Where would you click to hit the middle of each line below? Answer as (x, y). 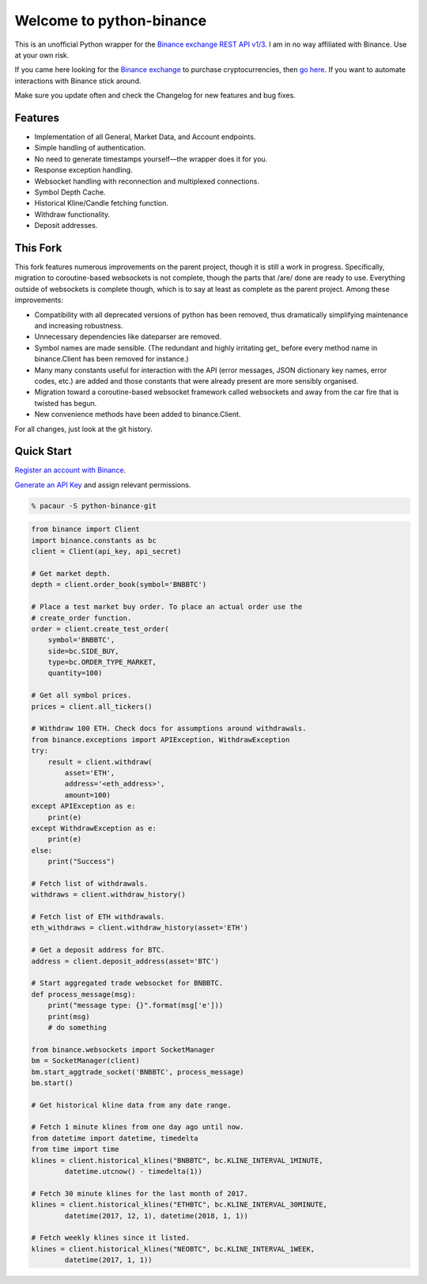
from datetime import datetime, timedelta (115, 1138)
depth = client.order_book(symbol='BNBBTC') (119, 585)
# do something (77, 1027)
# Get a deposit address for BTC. (98, 950)
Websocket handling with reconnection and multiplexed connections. (147, 181)
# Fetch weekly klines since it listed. (110, 1238)
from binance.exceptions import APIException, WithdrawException (161, 739)
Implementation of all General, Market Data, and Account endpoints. (145, 137)
